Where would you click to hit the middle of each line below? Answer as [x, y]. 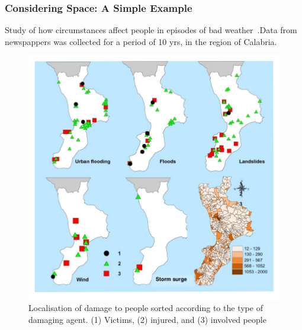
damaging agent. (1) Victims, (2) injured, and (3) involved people [147, 319]
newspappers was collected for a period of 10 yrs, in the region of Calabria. [141, 41]
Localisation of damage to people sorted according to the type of [146, 308]
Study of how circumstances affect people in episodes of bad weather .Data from [151, 30]
